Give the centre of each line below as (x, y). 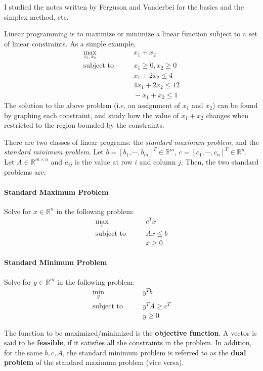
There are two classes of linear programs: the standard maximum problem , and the (131, 142)
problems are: (25, 172)
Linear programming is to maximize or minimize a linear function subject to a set (131, 34)
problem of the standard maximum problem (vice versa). (94, 362)
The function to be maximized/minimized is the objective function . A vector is (130, 332)
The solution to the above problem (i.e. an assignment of (92, 105)
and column (158, 161)
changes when (227, 115)
